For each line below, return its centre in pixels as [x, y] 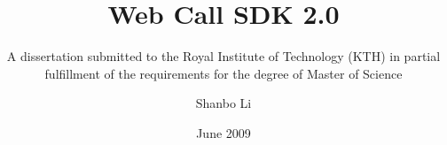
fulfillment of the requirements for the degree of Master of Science [223, 73]
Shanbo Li [223, 103]
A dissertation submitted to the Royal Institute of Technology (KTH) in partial [223, 56]
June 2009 [223, 132]
